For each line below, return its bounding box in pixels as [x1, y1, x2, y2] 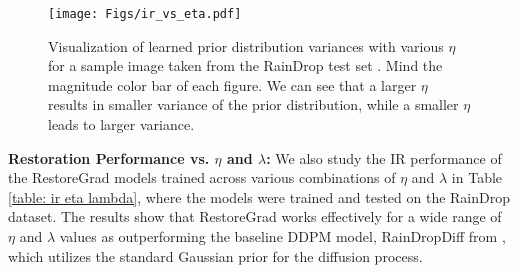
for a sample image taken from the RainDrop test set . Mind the [48, 55, 443, 76]
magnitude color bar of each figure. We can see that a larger [48, 74, 417, 95]
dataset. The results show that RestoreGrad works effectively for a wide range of [8, 206, 502, 227]
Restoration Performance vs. [8, 147, 210, 168]
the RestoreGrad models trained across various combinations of [8, 167, 396, 188]
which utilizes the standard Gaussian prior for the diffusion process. [8, 245, 423, 266]
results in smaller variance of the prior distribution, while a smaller [48, 94, 459, 115]
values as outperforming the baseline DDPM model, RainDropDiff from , [59, 226, 506, 246]
